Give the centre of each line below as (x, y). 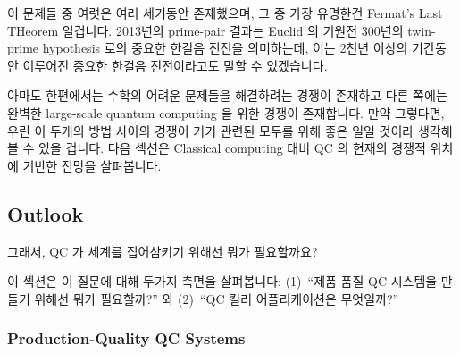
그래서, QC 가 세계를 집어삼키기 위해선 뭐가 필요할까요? (163, 251)
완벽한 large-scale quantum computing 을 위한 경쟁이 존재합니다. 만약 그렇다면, (226, 112)
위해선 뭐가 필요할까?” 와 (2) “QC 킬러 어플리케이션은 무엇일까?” (217, 298)
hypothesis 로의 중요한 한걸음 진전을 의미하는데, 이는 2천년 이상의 (225, 48)
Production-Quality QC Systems (126, 338)
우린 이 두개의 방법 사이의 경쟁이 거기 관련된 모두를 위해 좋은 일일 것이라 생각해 (230, 130)
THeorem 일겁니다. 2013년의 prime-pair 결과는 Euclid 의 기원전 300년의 (205, 30)
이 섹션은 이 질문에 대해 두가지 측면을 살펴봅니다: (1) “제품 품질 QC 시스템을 (222, 281)
